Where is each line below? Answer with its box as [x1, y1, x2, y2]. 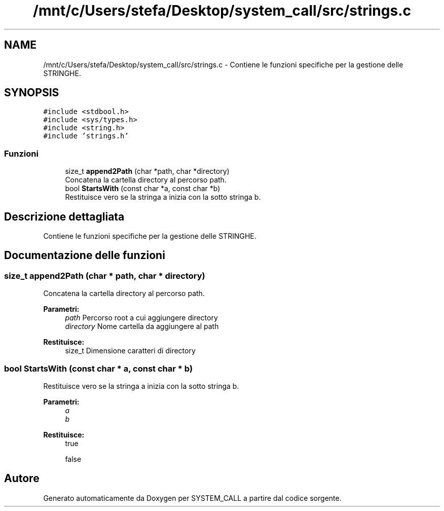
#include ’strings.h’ [43, 132, 129, 140]
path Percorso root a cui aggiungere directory [65, 313, 218, 322]
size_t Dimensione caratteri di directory [65, 346, 196, 355]
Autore [4, 472, 40, 485]
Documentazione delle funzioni [4, 249, 165, 262]
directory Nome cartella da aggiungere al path [65, 322, 219, 331]
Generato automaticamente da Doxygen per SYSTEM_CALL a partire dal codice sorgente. [43, 493, 342, 502]
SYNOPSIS [4, 86, 59, 99]
